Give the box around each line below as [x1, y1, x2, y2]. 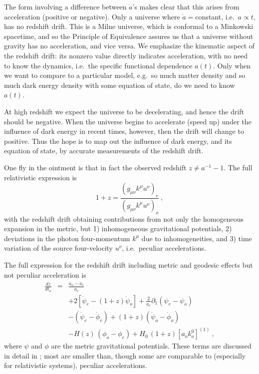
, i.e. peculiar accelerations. [122, 243, 206, 253]
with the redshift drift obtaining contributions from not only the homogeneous [4, 213, 244, 224]
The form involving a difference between [4, 1, 127, 11]
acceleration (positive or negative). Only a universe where [4, 11, 180, 21]
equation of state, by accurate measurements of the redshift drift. [4, 145, 204, 156]
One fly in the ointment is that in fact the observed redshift [4, 162, 187, 172]
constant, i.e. [195, 11, 235, 21]
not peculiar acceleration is [4, 269, 86, 280]
